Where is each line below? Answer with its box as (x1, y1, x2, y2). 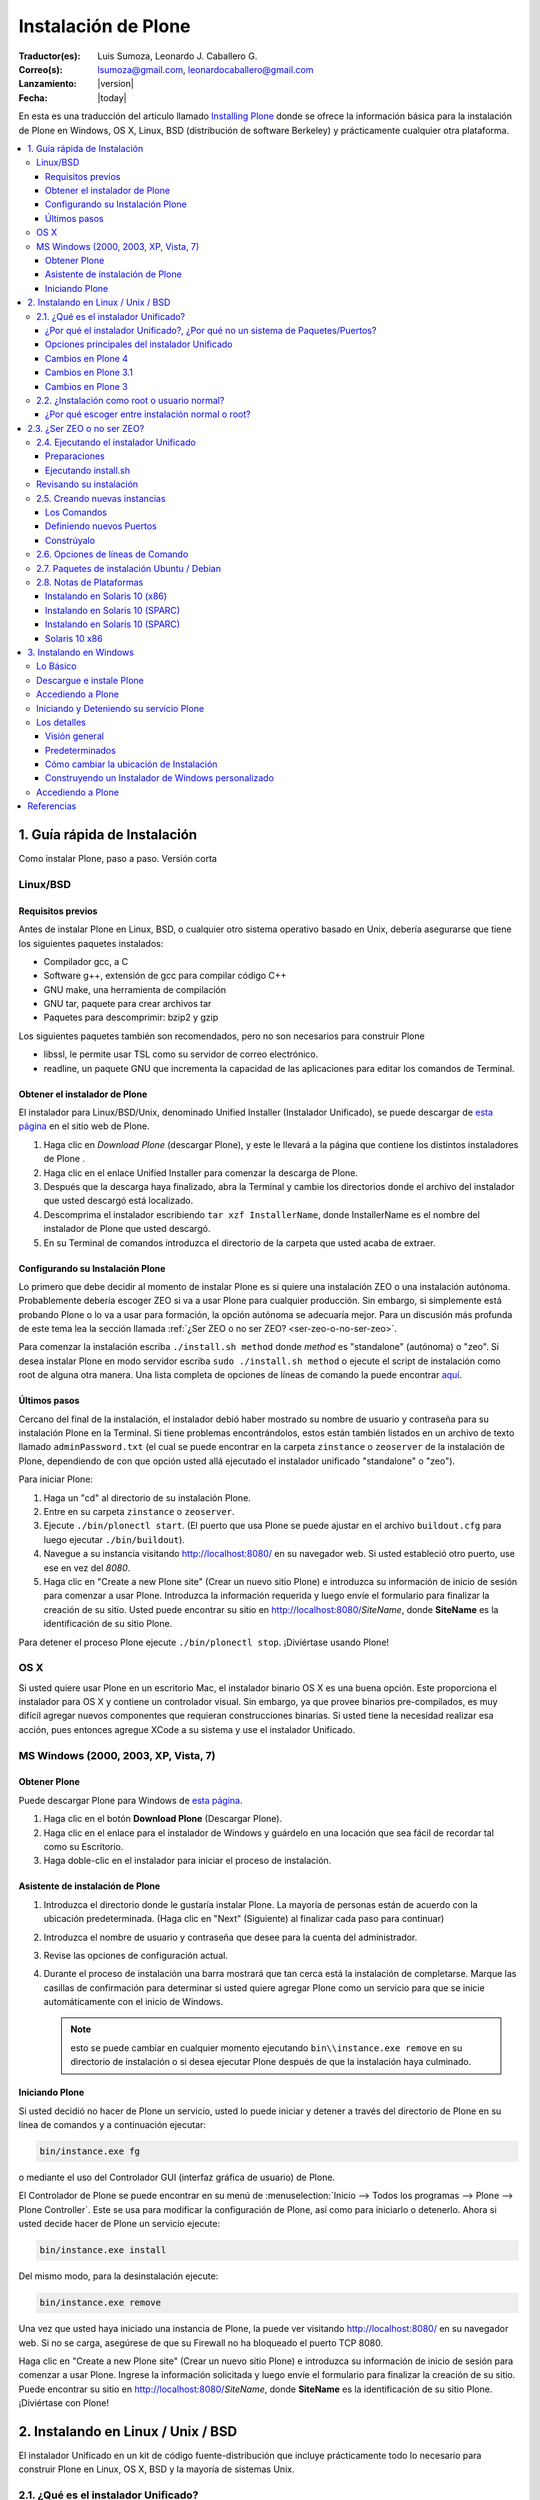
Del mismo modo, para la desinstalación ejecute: (18, 2270, 219, 2282)
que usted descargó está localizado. (43, 1195, 194, 1207)
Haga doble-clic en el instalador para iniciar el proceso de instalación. (43, 1855, 332, 1867)
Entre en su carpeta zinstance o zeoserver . (43, 1506, 235, 1517)
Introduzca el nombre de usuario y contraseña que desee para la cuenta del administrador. (43, 1931, 418, 1943)
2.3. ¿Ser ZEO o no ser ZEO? (27, 422, 145, 434)
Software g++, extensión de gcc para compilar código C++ (43, 970, 287, 982)
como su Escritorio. (43, 1840, 124, 1852)
